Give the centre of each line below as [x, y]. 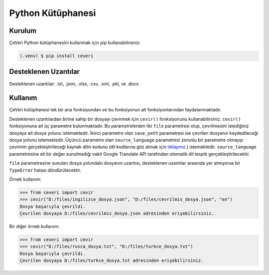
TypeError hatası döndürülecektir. [45, 170]
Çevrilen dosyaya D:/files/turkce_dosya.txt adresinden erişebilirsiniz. [112, 261]
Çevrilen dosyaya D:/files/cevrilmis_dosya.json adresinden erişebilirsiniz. [117, 214]
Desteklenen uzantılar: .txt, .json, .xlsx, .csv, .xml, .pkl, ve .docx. [74, 84]
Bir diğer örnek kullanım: [34, 227]
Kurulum [23, 31]
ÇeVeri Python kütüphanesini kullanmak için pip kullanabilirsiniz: [75, 43]
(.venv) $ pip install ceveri [57, 56]
